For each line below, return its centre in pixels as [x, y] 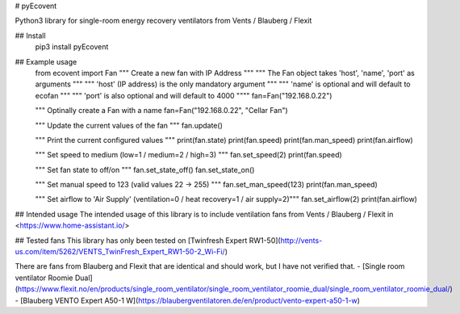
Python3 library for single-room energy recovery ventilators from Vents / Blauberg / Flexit [163, 21]
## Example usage [46, 61]
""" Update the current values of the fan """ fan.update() [129, 125]
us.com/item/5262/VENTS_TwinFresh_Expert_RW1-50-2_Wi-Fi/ [120, 252]
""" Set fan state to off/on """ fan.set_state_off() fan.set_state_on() [145, 170]
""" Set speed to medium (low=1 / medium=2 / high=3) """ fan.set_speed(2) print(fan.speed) [188, 155]
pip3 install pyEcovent [72, 47]
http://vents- [301, 240]
